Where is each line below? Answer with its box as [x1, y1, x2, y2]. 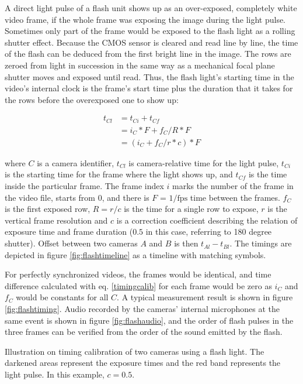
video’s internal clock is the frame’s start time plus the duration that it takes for [5, 82, 293, 94]
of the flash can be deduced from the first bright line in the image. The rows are [5, 47, 291, 60]
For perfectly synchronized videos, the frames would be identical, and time [5, 268, 271, 280]
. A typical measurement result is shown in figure [117, 291, 293, 303]
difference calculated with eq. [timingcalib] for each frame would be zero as [5, 279, 272, 292]
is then [174, 237, 198, 249]
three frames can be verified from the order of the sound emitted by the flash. [5, 325, 283, 338]
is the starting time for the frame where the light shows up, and [5, 168, 233, 180]
